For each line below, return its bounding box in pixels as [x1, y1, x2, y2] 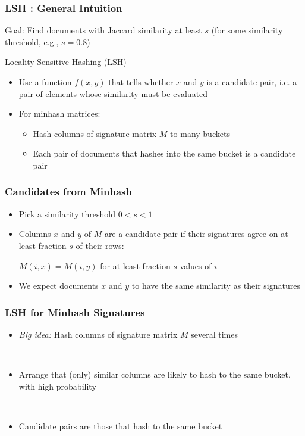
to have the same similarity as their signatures [131, 279, 300, 292]
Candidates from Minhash [5, 184, 132, 199]
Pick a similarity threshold [18, 207, 116, 220]
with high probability [18, 379, 96, 392]
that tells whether [108, 76, 174, 88]
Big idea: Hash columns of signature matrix [18, 328, 178, 340]
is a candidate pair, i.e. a [206, 76, 297, 88]
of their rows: [76, 239, 124, 251]
